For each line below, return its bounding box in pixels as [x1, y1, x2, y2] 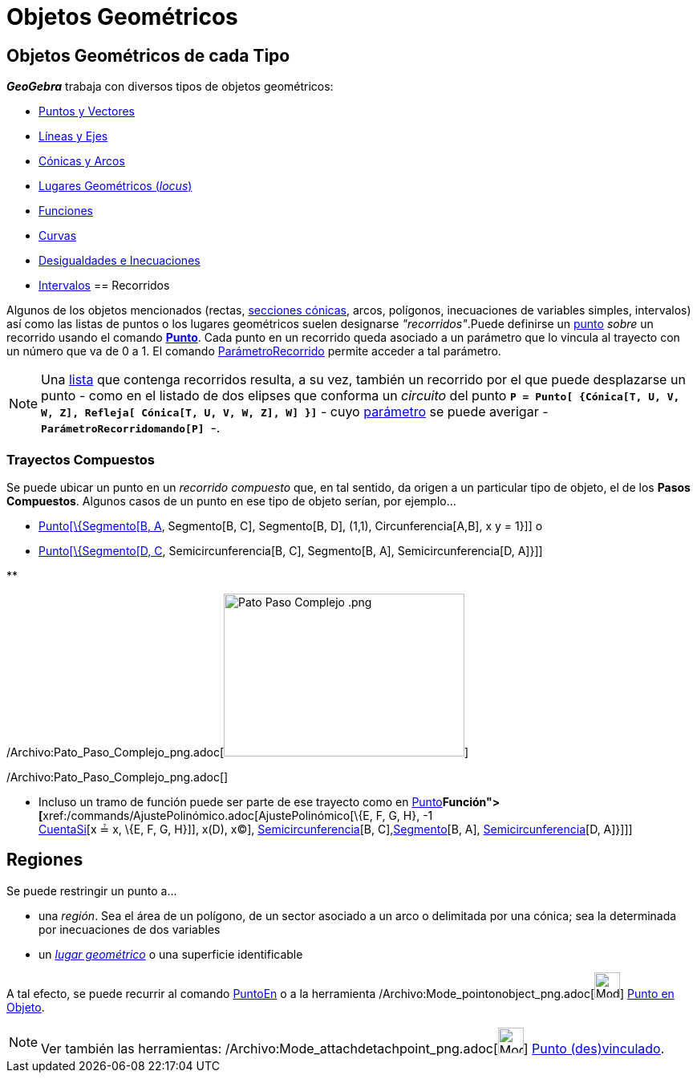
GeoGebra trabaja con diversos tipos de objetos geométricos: [6, 79, 334, 94]
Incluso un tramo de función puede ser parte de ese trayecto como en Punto [38, 794, 443, 809]
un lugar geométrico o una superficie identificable [38, 947, 303, 961]
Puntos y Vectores [38, 104, 135, 119]
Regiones [6, 850, 83, 870]
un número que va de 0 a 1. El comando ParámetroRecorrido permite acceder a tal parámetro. [6, 344, 501, 359]
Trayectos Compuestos [6, 451, 155, 468]
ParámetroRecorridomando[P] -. [41, 420, 221, 436]
